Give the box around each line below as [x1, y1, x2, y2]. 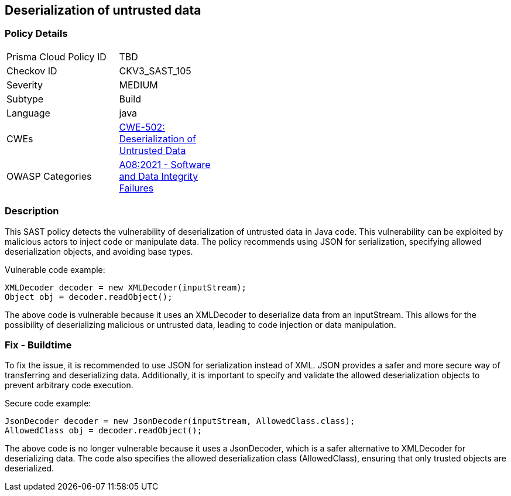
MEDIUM [119, 78, 158, 91]
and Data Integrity [119, 170, 198, 182]
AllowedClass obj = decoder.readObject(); [5, 426, 203, 436]
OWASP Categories [6, 170, 92, 182]
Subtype [6, 93, 44, 105]
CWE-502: [119, 121, 165, 133]
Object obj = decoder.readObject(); [5, 292, 173, 302]
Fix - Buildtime [5, 338, 72, 351]
